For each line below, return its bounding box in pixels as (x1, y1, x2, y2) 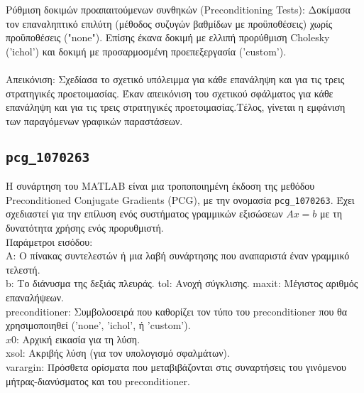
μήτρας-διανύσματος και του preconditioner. (6, 373, 190, 388)
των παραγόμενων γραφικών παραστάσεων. (6, 113, 183, 128)
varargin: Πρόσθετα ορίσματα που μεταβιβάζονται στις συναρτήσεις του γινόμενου (6, 359, 346, 374)
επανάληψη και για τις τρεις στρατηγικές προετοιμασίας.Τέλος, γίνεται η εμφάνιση (6, 99, 346, 114)
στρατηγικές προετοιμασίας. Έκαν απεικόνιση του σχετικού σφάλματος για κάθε (6, 85, 333, 100)
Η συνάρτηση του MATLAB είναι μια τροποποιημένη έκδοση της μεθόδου (6, 178, 315, 193)
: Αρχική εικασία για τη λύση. (16, 331, 140, 346)
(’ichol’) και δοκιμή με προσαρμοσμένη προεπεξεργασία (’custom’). (6, 43, 287, 58)
